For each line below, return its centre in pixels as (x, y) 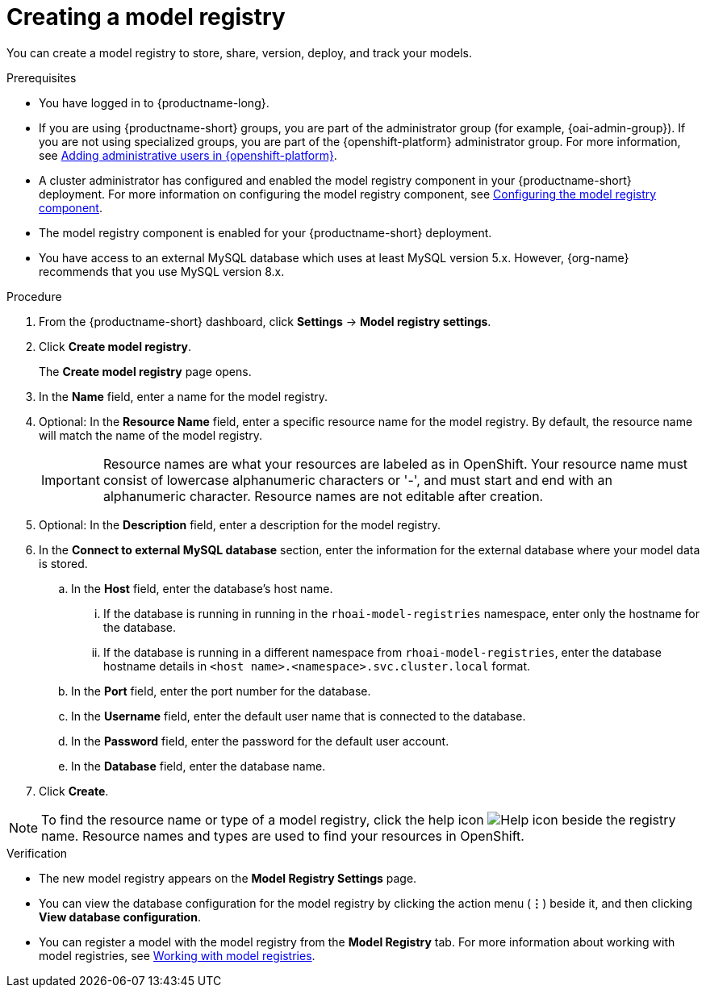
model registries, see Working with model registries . (177, 955)
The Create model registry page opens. (145, 371)
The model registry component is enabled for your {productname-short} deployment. (265, 232)
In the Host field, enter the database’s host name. (202, 588)
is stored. (63, 563)
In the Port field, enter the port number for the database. (221, 691)
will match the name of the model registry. (150, 435)
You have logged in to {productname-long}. (154, 102)
